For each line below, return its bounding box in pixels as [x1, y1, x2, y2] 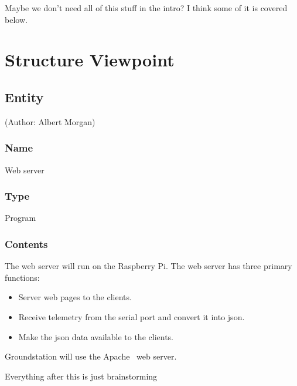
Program [5, 212, 36, 224]
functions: [5, 271, 40, 283]
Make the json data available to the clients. [18, 330, 173, 343]
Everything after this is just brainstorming [5, 370, 158, 382]
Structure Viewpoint [5, 48, 175, 72]
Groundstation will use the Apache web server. [5, 350, 177, 362]
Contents [5, 236, 48, 251]
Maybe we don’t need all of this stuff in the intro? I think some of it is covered [5, 2, 288, 14]
